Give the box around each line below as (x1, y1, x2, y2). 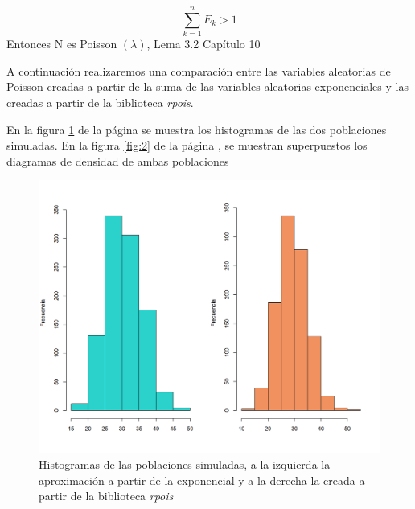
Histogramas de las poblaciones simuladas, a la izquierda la (39, 455, 331, 472)
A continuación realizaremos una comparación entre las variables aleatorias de (6, 62, 391, 79)
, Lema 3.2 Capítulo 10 (146, 35, 261, 52)
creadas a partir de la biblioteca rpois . (6, 93, 194, 110)
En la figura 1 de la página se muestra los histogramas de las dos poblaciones (6, 121, 387, 138)
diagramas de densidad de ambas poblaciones (6, 152, 229, 169)
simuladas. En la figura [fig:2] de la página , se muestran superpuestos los (6, 137, 368, 154)
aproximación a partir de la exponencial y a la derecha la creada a (39, 471, 365, 488)
